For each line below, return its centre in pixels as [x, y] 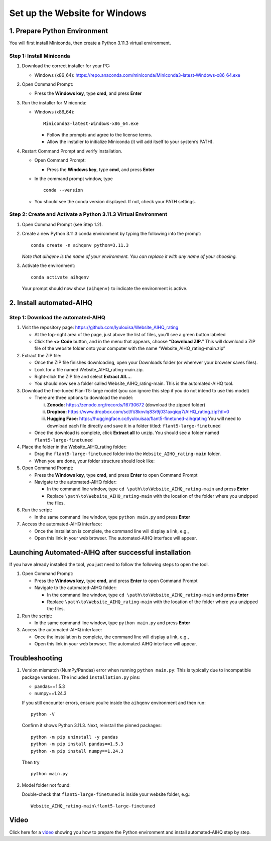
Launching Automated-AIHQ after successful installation [100, 552]
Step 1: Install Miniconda [40, 56]
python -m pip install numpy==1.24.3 [77, 751]
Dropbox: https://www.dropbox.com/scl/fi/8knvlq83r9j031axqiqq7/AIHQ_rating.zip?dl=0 [138, 412]
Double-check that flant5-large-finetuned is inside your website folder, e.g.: [106, 794]
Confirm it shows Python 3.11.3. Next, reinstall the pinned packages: [92, 726]
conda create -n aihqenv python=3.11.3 [80, 245]
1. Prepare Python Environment [59, 31]
